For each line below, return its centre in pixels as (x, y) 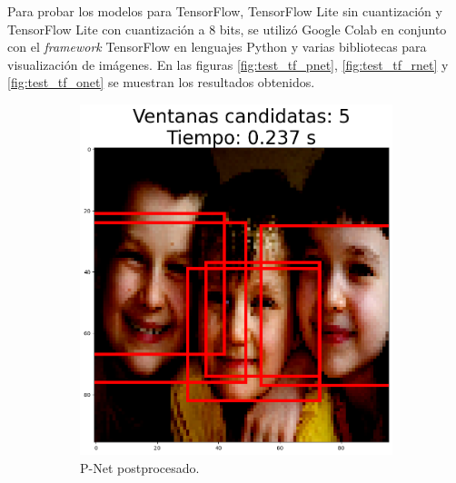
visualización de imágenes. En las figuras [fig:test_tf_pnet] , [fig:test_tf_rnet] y (228, 64)
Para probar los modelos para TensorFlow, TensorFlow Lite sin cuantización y (225, 11)
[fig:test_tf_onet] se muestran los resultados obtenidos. (161, 82)
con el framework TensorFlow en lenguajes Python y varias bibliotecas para (217, 47)
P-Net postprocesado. (140, 467)
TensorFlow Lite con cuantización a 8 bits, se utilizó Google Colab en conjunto (227, 29)
